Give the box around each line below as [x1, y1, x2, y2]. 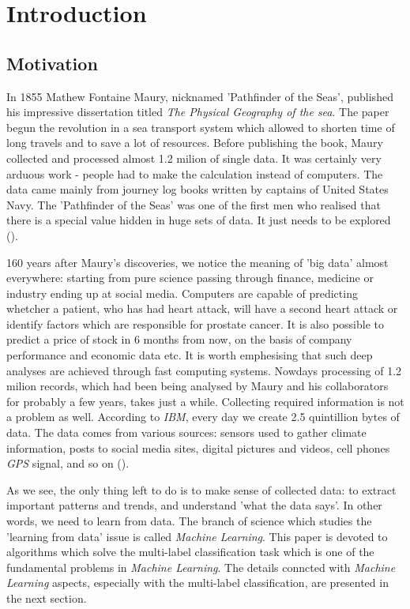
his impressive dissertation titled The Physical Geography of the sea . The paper [6, 103, 389, 120]
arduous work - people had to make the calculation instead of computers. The [6, 165, 383, 182]
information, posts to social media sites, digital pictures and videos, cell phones [6, 439, 390, 456]
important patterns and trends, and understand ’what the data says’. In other [6, 497, 382, 513]
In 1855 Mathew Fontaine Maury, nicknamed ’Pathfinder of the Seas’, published [6, 88, 393, 104]
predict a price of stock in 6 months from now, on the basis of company [6, 331, 352, 348]
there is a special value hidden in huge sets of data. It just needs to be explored [6, 212, 391, 228]
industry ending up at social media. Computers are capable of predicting [6, 284, 358, 301]
